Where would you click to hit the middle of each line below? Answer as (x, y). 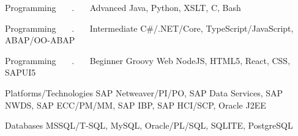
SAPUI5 (20, 72)
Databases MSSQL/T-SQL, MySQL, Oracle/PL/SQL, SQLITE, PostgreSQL (149, 125)
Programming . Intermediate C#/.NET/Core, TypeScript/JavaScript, (149, 28)
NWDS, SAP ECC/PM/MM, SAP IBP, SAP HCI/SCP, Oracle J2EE (136, 105)
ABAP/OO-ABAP (40, 40)
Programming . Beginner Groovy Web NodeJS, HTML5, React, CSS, (148, 60)
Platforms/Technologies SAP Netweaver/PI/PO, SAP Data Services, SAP (144, 92)
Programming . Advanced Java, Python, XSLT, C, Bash (123, 7)
